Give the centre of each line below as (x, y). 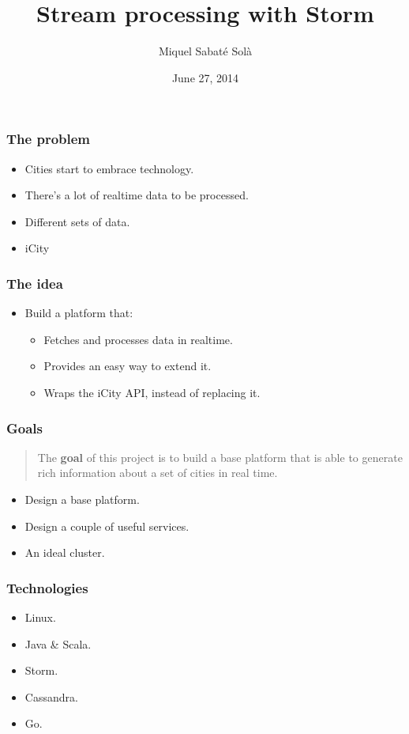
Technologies (47, 587)
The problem (49, 139)
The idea (35, 283)
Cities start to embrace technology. (109, 168)
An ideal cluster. (65, 552)
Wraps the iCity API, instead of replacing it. (152, 392)
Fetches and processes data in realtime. (138, 339)
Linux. (40, 617)
